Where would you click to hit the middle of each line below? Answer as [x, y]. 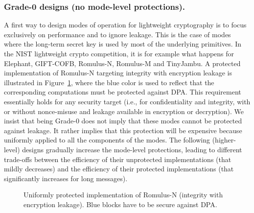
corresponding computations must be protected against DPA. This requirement [123, 92]
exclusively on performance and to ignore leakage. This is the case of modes [117, 34]
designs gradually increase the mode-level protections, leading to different [132, 149]
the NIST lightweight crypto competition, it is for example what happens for [119, 53]
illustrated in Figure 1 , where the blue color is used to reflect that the [109, 82]
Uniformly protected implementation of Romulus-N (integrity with [123, 195]
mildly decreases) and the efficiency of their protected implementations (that [119, 169]
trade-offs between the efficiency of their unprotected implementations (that [118, 159]
